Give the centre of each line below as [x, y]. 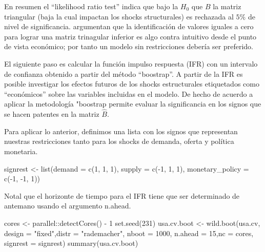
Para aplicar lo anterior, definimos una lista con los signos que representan [121, 131]
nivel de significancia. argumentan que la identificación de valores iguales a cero [129, 26]
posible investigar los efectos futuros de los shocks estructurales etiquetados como [132, 84]
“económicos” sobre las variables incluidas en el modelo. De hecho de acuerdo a [129, 93]
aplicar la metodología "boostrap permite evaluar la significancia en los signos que [133, 104]
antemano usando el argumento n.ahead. [68, 206]
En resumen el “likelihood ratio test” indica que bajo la [91, 6]
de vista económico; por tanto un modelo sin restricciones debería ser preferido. [129, 46]
